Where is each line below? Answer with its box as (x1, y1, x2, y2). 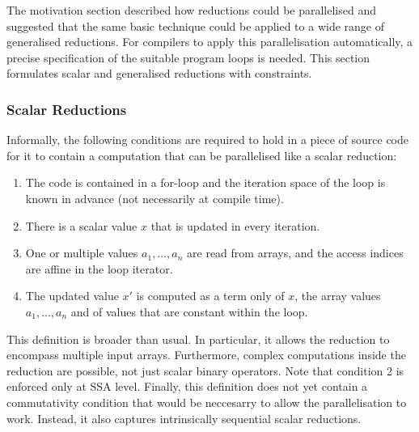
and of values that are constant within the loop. (70, 303, 308, 320)
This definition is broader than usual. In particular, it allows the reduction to (6, 330, 390, 347)
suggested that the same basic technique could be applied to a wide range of (6, 17, 384, 34)
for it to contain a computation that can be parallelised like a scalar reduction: (6, 146, 397, 163)
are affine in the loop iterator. (25, 260, 173, 277)
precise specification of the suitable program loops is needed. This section (6, 49, 370, 66)
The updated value (25, 287, 119, 304)
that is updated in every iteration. (150, 217, 320, 234)
